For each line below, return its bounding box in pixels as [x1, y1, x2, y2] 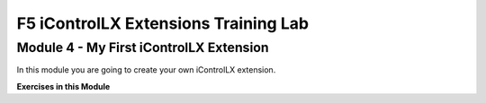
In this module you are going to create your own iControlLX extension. [16, 64, 276, 75]
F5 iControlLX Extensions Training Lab [16, 13, 310, 33]
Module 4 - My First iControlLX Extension [16, 39, 269, 56]
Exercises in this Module [16, 81, 111, 91]
